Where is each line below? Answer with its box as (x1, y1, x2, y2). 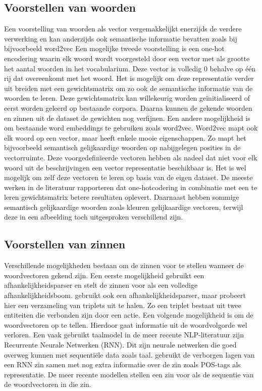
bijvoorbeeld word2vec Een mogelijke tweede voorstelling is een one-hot (4, 43, 225, 54)
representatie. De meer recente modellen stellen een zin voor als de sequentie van (4, 369, 254, 379)
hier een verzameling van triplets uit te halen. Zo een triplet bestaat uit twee (4, 299, 242, 310)
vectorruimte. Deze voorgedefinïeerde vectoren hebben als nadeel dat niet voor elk (4, 152, 257, 162)
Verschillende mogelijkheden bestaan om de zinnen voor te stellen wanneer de (4, 260, 244, 271)
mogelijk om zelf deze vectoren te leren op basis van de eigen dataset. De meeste (4, 172, 253, 183)
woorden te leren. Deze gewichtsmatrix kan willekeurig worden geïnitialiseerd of (4, 93, 250, 103)
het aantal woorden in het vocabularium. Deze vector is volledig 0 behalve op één (4, 63, 256, 73)
